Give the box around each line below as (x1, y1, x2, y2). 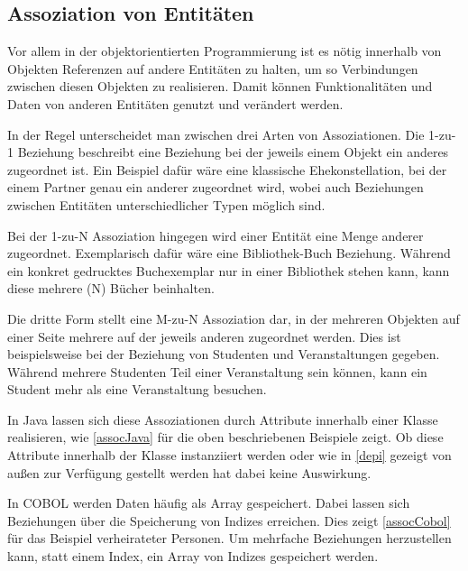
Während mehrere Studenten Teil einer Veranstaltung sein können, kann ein (7, 362, 427, 381)
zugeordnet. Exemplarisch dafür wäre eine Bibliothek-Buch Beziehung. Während (7, 244, 451, 262)
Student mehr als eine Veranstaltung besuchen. (7, 380, 267, 399)
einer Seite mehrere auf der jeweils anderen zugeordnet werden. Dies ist (7, 327, 401, 345)
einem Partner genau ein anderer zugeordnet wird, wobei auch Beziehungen (7, 178, 424, 197)
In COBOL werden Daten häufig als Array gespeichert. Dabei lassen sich (7, 493, 410, 512)
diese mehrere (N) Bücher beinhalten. (7, 279, 215, 298)
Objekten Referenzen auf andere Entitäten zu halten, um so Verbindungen (7, 59, 418, 78)
